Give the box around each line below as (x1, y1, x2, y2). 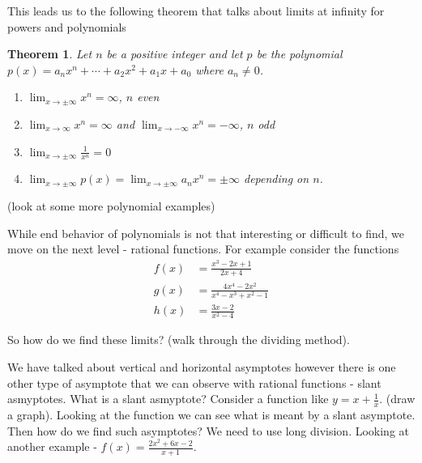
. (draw (379, 390, 416, 407)
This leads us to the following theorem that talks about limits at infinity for (7, 2, 385, 19)
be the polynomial (256, 45, 343, 62)
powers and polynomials (7, 18, 126, 35)
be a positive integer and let (106, 45, 243, 62)
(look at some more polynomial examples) (7, 197, 215, 214)
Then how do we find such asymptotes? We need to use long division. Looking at (7, 422, 410, 439)
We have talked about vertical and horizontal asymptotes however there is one (7, 359, 396, 375)
